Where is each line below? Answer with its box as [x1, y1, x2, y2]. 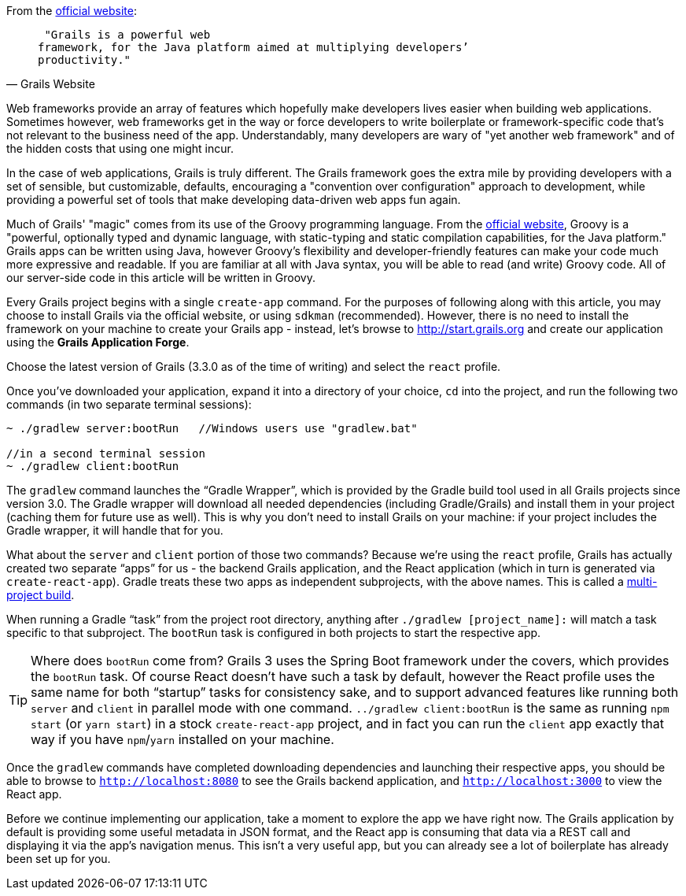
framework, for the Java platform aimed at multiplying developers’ [38, 41, 469, 54]
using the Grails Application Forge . [6, 335, 190, 349]
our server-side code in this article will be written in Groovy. [6, 271, 315, 284]
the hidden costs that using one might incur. [6, 142, 234, 155]
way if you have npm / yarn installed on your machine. [31, 731, 334, 747]
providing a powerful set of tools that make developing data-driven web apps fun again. [6, 193, 461, 206]
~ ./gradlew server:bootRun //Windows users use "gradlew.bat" [6, 422, 418, 435]
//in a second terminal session [6, 447, 205, 460]
